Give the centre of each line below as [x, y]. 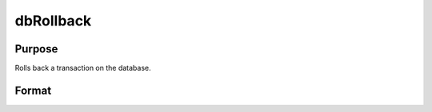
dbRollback [53, 21]
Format [33, 90]
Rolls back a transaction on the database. [83, 68]
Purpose [36, 49]
